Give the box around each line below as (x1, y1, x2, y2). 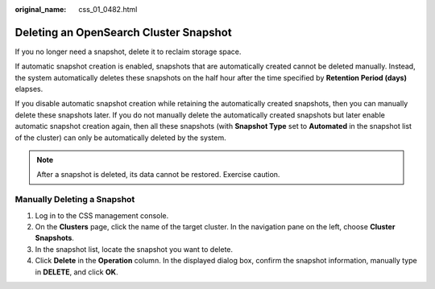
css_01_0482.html (78, 5, 138, 14)
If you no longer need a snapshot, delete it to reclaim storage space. (14, 47, 242, 56)
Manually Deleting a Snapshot (14, 194, 135, 205)
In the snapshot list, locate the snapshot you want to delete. (35, 244, 234, 254)
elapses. (14, 85, 43, 94)
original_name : (14, 5, 67, 14)
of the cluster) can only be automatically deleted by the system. (14, 133, 226, 142)
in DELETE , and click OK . (35, 266, 118, 277)
